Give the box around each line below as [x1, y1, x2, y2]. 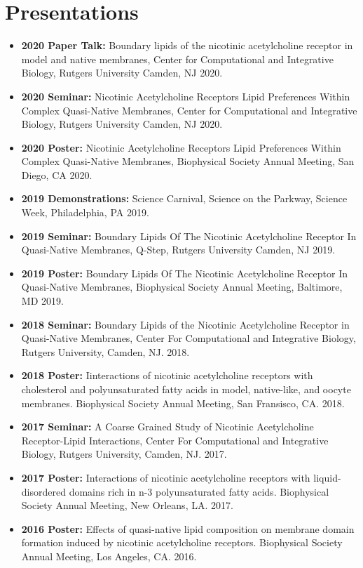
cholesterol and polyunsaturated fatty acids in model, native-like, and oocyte [21, 382, 351, 396]
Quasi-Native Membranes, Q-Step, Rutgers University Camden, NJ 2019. [21, 242, 336, 257]
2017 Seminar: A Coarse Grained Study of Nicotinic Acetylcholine [21, 419, 314, 434]
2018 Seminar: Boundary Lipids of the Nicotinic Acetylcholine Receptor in [21, 317, 350, 331]
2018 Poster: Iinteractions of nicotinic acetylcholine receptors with [21, 368, 313, 383]
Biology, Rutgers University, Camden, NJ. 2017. [21, 447, 227, 461]
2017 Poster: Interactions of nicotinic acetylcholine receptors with [21, 470, 310, 484]
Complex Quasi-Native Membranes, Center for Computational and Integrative [21, 103, 357, 117]
